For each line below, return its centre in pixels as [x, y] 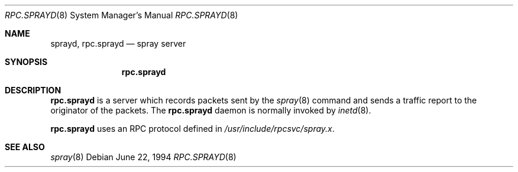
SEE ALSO [25, 147]
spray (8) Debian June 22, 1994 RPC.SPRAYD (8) [143, 157]
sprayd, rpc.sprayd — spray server [118, 43]
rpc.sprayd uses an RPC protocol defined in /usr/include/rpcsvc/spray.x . [192, 129]
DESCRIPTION [33, 90]
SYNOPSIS [26, 62]
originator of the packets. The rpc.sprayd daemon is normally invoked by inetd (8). [211, 110]
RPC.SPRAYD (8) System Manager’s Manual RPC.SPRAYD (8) [122, 15]
